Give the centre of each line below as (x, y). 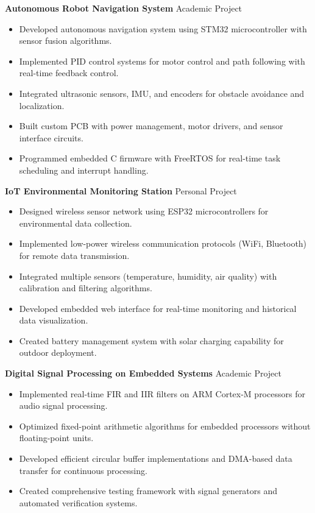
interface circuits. (51, 137)
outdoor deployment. (58, 352)
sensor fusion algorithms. (65, 41)
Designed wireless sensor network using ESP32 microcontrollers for (144, 211)
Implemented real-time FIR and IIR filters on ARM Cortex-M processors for (162, 393)
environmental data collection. (76, 223)
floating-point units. (56, 438)
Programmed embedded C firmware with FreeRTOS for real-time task (150, 158)
